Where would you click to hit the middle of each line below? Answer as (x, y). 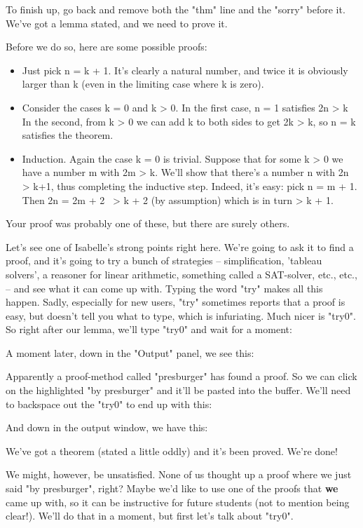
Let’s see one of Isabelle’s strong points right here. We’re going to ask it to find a (180, 246)
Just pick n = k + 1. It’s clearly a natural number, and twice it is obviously (185, 70)
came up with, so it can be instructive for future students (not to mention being (178, 502)
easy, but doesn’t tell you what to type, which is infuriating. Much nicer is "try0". (181, 315)
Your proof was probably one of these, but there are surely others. (148, 223)
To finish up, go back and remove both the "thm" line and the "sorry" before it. (176, 9)
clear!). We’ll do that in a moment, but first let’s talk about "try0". (150, 516)
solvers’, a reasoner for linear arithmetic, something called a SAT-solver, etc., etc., (181, 274)
